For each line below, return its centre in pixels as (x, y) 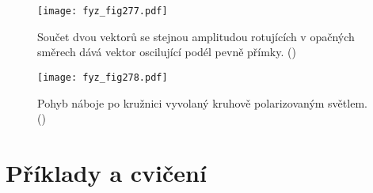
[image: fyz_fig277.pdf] (103, 11)
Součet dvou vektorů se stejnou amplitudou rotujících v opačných (196, 36)
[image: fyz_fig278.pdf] (103, 77)
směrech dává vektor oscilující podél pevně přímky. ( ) (167, 52)
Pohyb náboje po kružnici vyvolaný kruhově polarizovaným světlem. (202, 102)
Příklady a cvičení (106, 172)
